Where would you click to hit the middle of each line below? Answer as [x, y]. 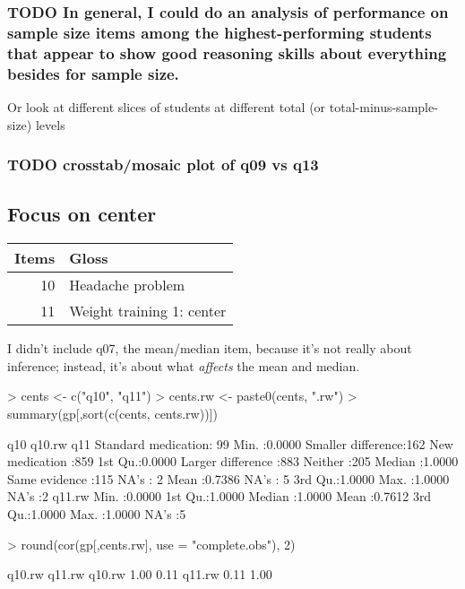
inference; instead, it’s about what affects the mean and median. [184, 365]
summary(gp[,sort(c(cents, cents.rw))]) [112, 413]
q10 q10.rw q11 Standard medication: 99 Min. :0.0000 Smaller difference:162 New [230, 443]
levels [50, 124]
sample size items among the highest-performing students [220, 32]
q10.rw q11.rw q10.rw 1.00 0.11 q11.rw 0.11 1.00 [140, 574]
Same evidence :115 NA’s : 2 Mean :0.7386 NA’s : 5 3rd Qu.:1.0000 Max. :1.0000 [228, 478]
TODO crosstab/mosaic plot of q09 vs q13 [163, 165]
